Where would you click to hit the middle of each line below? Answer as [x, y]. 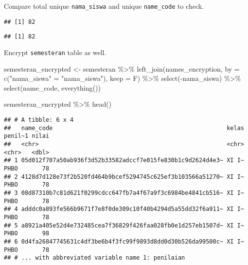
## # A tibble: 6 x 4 [39, 120]
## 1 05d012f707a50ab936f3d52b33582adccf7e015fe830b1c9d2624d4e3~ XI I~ [124, 161]
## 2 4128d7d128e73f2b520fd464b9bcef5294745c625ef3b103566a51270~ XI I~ [124, 177]
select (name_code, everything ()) [52, 87]
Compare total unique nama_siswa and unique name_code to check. [104, 6]
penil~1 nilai [27, 136]
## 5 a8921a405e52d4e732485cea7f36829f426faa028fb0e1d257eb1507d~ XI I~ [124, 225]
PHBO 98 [27, 234]
